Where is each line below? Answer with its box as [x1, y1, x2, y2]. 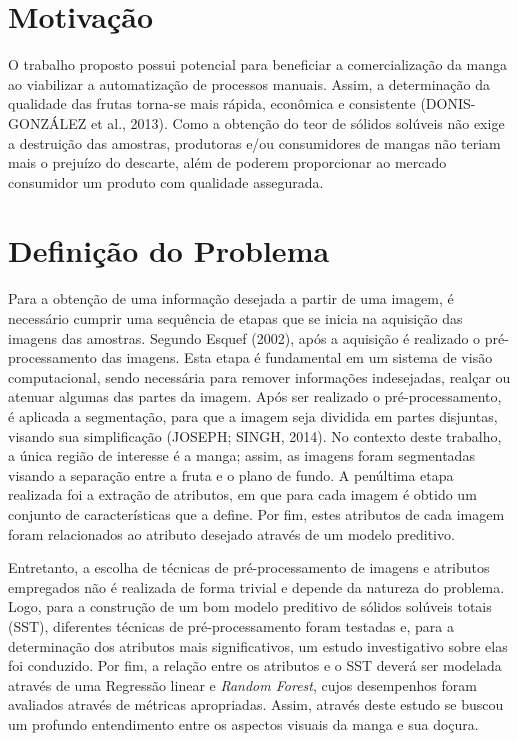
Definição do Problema [8, 230, 330, 271]
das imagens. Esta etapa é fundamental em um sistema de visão [101, 347, 493, 368]
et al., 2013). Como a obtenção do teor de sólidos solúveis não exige [90, 112, 505, 133]
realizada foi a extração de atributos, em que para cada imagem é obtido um [8, 484, 477, 505]
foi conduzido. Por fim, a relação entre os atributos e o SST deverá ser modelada [8, 655, 502, 676]
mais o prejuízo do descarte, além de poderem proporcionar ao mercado [8, 152, 447, 173]
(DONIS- [420, 93, 476, 114]
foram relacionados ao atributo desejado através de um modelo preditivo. [8, 523, 455, 544]
